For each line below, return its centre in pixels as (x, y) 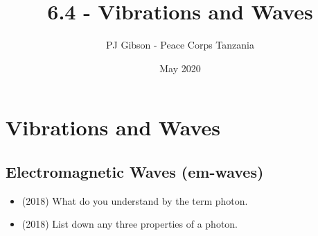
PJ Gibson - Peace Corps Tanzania (180, 45)
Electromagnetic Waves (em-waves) (135, 171)
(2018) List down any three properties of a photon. (130, 224)
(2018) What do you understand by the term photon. (135, 200)
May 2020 (180, 68)
